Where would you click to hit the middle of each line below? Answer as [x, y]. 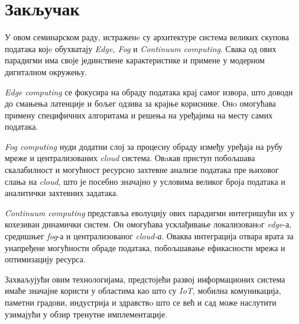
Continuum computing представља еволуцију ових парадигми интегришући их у [149, 212]
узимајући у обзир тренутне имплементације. [86, 314]
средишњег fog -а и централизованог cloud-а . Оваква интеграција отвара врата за [149, 236]
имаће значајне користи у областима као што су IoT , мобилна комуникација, [143, 291]
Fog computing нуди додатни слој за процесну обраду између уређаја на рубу [144, 146]
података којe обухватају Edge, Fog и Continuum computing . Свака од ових [141, 48]
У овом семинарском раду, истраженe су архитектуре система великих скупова [147, 37]
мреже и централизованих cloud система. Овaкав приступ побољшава [130, 158]
